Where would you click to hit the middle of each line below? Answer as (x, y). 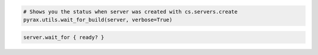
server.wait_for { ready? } (64, 37)
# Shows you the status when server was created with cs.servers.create (130, 11)
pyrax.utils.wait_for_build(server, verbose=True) (98, 20)
